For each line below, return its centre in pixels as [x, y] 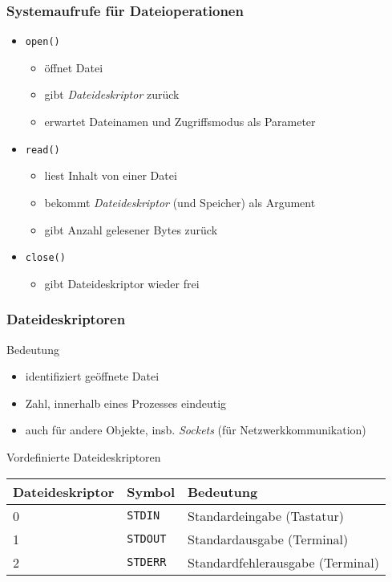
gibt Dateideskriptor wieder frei [122, 283]
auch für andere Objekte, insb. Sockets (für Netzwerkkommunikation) [196, 430]
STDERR [147, 562]
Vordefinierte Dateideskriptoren [84, 456]
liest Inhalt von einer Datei [111, 175]
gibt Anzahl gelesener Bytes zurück [131, 229]
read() [42, 150]
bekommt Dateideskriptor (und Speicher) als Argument [180, 202]
